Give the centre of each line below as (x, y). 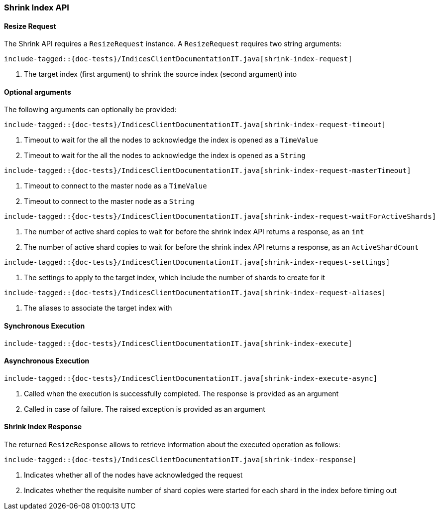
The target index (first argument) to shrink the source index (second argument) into (161, 74)
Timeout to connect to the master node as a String (109, 201)
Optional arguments (38, 92)
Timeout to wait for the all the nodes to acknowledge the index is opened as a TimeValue (171, 140)
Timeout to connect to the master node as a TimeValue (115, 186)
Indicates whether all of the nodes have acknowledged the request (133, 475)
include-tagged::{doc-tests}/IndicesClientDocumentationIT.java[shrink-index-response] (180, 460)
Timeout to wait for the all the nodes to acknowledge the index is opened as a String (165, 156)
